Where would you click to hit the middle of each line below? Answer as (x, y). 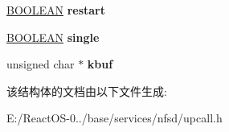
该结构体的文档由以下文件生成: (87, 91)
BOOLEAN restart (56, 10)
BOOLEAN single (53, 37)
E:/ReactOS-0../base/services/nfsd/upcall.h (115, 118)
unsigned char (41, 64)
